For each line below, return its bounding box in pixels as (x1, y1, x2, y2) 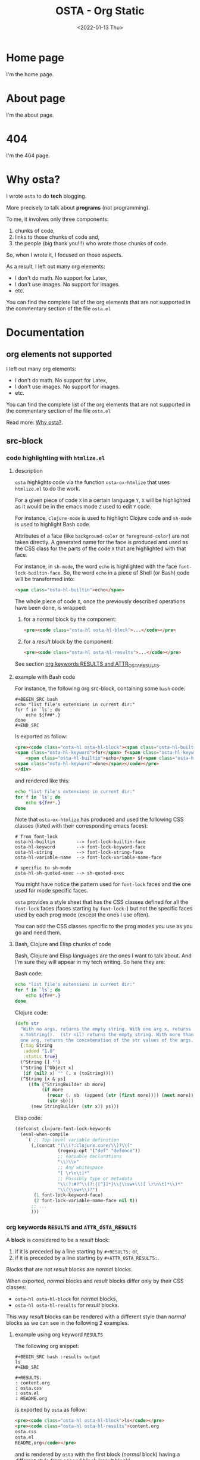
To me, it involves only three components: (6, 216, 109, 223)
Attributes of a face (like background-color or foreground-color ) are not (14, 532, 189, 539)
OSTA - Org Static (55, 4, 145, 18)
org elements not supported (6, 350, 112, 360)
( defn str (14, 1020, 40, 1027)
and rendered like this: (14, 777, 70, 784)
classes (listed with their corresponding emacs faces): (14, 822, 148, 829)
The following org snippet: (14, 1343, 79, 1350)
